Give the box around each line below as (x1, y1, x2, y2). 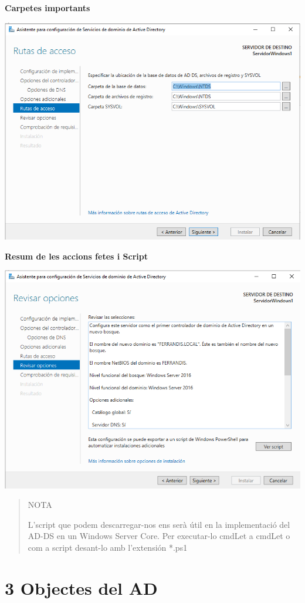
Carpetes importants (5, 2, 90, 14)
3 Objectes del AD (5, 575, 158, 599)
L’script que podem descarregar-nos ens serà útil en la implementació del (28, 518, 290, 530)
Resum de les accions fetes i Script (5, 250, 148, 262)
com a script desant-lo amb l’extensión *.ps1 (28, 541, 188, 554)
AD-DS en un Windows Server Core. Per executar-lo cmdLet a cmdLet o (28, 530, 290, 542)
